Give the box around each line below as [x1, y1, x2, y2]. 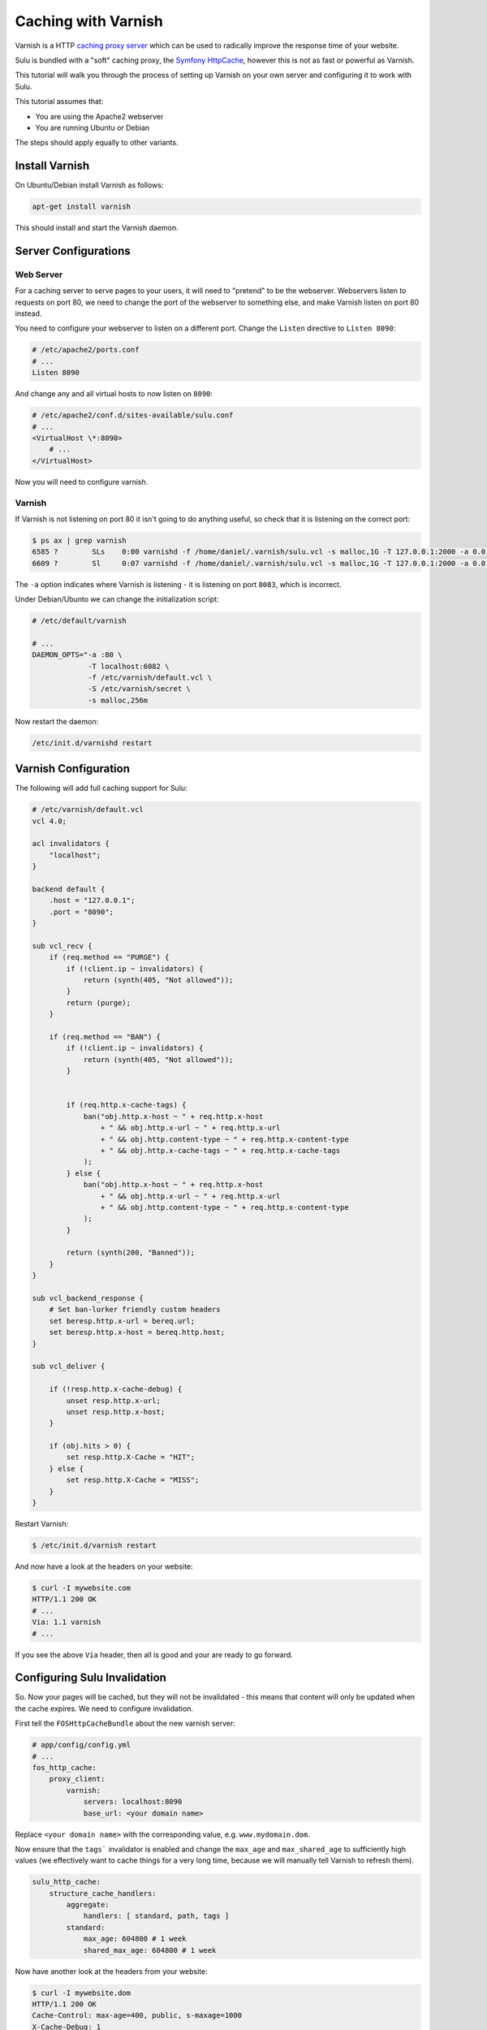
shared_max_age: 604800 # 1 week [83, 1946, 217, 1954]
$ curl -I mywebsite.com [32, 1583, 131, 1592]
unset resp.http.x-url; [66, 1396, 162, 1405]
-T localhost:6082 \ [88, 662, 170, 671]
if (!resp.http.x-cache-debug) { [49, 1384, 183, 1394]
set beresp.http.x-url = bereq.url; [49, 1316, 195, 1325]
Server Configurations [15, 244, 131, 257]
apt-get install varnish [32, 202, 131, 211]
